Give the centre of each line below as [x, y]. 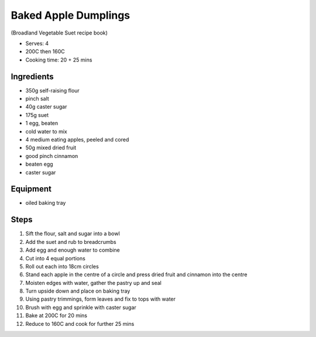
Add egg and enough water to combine [73, 250]
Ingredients [32, 76]
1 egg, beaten [42, 123]
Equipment [31, 189]
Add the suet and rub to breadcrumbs [71, 242]
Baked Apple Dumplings [71, 15]
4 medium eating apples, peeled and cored [77, 139]
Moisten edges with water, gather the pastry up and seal [94, 283]
